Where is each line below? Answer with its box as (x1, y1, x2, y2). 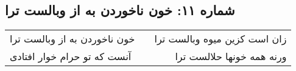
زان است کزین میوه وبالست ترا (154, 32, 287, 46)
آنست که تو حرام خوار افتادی (10, 49, 132, 64)
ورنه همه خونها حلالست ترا (175, 49, 287, 64)
